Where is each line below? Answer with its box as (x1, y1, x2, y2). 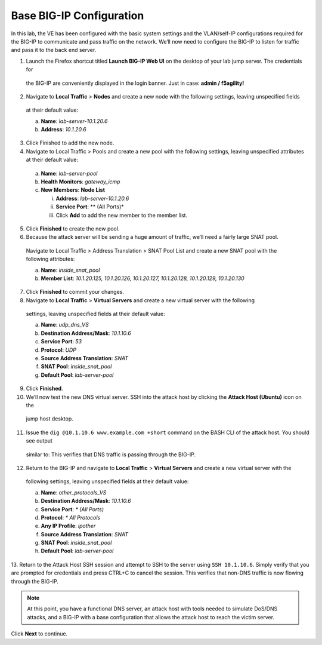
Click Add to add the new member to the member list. (55, 211, 188, 219)
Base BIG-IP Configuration (11, 9, 144, 22)
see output (26, 437, 53, 444)
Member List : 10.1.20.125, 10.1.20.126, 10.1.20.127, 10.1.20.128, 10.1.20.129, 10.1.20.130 (41, 275, 244, 282)
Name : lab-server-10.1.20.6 (41, 117, 108, 125)
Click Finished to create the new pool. (26, 225, 120, 232)
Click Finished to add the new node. (26, 139, 114, 146)
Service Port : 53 (41, 338, 82, 345)
